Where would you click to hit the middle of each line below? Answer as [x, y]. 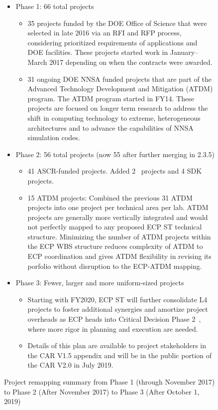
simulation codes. [54, 137]
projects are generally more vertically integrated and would [118, 217]
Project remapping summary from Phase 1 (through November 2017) [109, 382]
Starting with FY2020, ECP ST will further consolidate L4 [117, 299]
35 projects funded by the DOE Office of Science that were [117, 23]
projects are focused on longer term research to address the [118, 108]
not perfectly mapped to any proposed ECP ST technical [115, 227]
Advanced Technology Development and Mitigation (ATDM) [120, 89]
